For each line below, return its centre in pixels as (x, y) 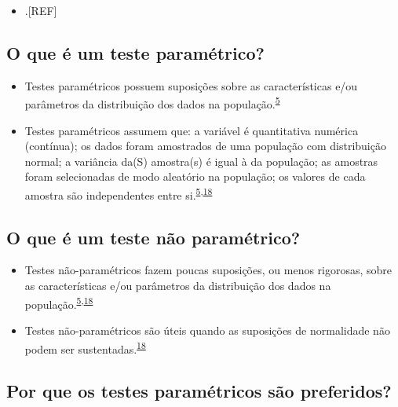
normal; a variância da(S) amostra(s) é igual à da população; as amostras (201, 161)
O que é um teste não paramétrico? (153, 237)
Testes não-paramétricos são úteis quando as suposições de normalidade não (207, 330)
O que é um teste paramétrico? (135, 52)
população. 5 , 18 (59, 302)
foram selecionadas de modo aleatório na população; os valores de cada (195, 176)
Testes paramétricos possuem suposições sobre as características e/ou (191, 85)
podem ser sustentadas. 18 (85, 347)
